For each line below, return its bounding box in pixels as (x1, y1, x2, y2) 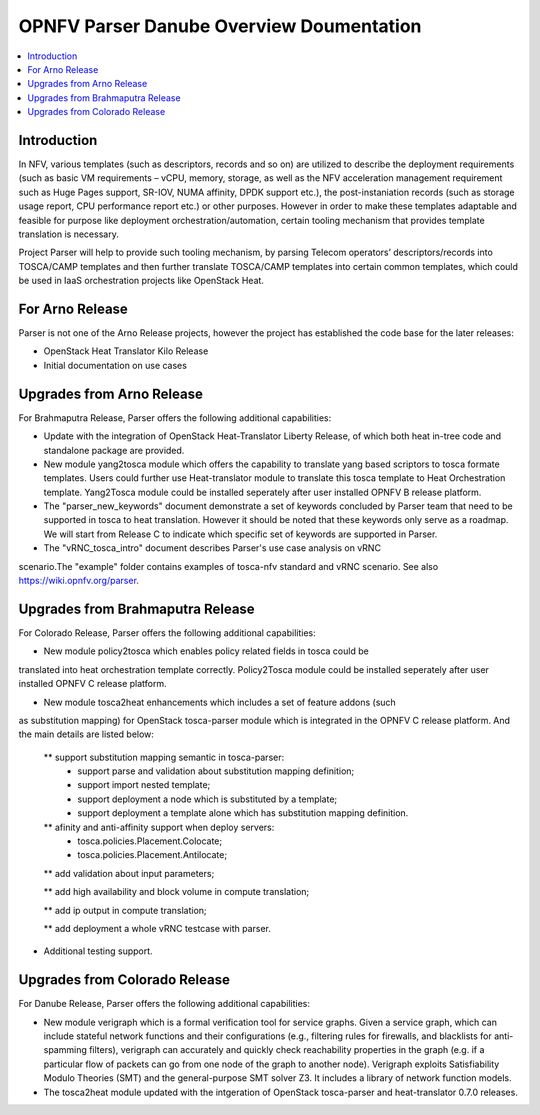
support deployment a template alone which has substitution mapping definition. (77, 807, 409, 819)
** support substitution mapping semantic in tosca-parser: (43, 751, 285, 763)
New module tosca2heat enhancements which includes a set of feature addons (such (43, 696, 397, 708)
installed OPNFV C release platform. (18, 678, 167, 690)
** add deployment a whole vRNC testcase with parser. (43, 922, 272, 934)
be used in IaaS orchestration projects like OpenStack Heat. (18, 275, 265, 287)
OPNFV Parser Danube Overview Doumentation (18, 15, 422, 37)
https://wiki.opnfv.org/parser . (18, 575, 140, 587)
